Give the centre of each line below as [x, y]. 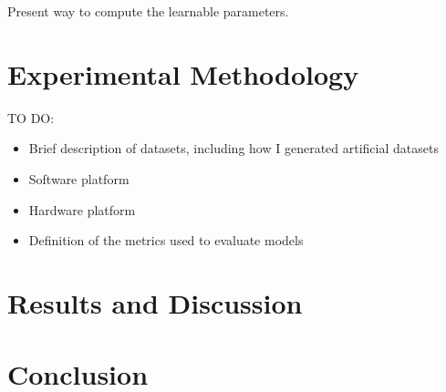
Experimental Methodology [183, 73]
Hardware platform [82, 209]
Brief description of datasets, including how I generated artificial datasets [233, 148]
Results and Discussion [155, 302]
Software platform [79, 178]
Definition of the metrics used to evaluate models [166, 240]
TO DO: [31, 117]
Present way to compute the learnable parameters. [148, 11]
